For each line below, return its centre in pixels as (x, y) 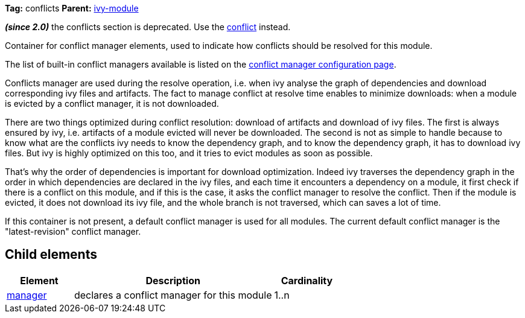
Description (173, 280)
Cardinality (307, 280)
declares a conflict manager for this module (173, 295)
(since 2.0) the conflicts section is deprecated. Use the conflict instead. (148, 27)
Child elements (51, 255)
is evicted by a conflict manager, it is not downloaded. (112, 103)
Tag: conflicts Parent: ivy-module (72, 8)
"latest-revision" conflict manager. (73, 231)
